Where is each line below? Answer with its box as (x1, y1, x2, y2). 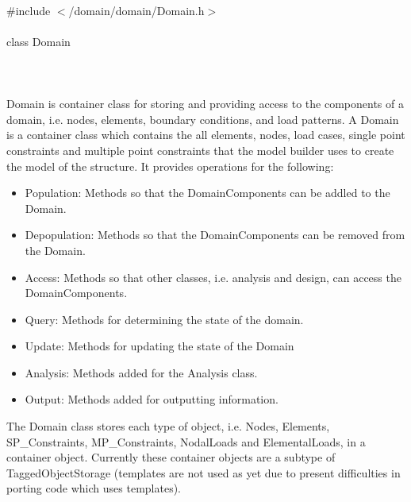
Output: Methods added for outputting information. (25, 391, 278, 407)
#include (6, 2, 51, 18)
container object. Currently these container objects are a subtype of (6, 449, 336, 465)
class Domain (6, 33, 71, 49)
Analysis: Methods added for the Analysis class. (25, 364, 258, 380)
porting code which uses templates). (6, 480, 181, 496)
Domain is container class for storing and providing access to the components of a (6, 95, 404, 112)
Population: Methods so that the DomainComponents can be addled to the (25, 184, 390, 201)
